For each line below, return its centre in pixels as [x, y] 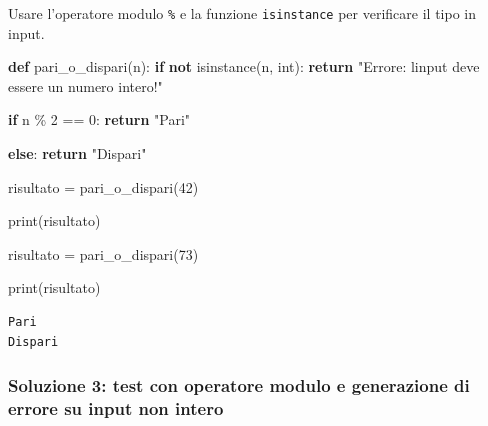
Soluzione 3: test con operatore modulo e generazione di [239, 385]
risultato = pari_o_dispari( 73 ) [103, 253]
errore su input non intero [116, 408]
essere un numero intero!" [85, 85]
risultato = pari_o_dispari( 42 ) [103, 186]
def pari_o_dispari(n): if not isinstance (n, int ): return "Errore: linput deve [244, 66]
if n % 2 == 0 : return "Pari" [99, 119]
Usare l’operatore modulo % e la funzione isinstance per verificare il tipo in [242, 13]
